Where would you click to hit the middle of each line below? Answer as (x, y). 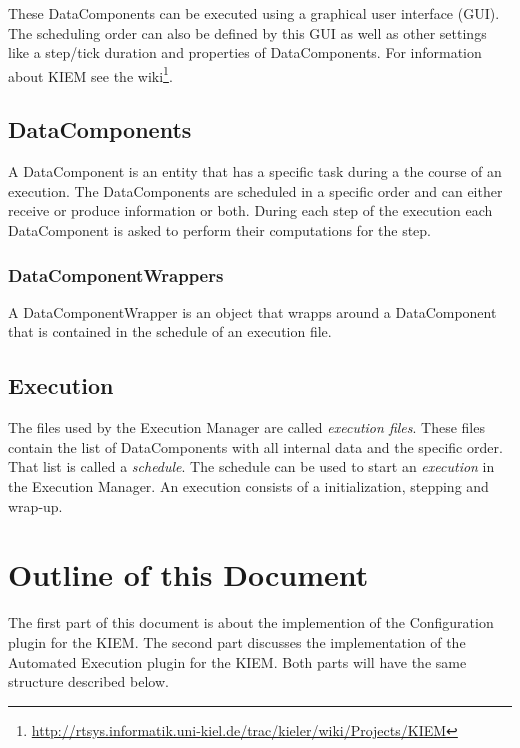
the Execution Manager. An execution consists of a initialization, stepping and (248, 486)
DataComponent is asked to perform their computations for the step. (219, 230)
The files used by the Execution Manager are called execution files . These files (246, 427)
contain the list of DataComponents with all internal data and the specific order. (255, 446)
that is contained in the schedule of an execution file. (170, 331)
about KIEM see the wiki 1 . (90, 74)
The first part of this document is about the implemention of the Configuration (251, 622)
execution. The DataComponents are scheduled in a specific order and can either (255, 190)
